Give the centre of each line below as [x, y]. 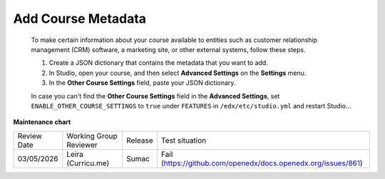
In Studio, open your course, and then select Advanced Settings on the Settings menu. [178, 73]
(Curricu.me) [88, 163]
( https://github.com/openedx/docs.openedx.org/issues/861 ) [262, 163]
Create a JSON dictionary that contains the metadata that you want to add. [159, 63]
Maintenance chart [42, 122]
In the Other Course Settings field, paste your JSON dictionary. [142, 83]
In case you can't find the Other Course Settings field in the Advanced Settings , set [155, 96]
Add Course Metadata [79, 19]
